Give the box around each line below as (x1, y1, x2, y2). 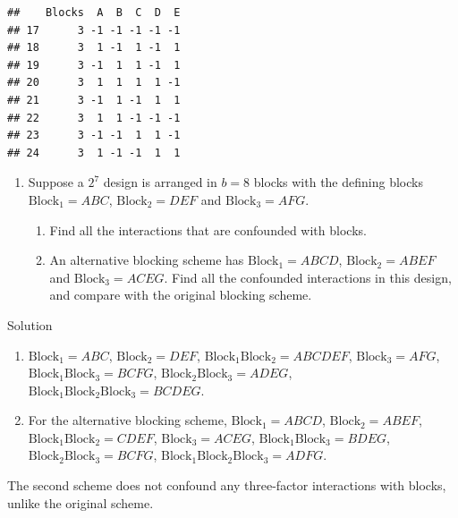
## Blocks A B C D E (7, 6, 181, 19)
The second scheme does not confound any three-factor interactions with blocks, (7, 476, 446, 495)
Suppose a (28, 173, 84, 191)
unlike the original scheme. (7, 493, 154, 512)
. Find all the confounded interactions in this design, (164, 267, 452, 286)
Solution (7, 315, 53, 334)
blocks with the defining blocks (253, 173, 423, 191)
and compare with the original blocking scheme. (49, 285, 312, 304)
